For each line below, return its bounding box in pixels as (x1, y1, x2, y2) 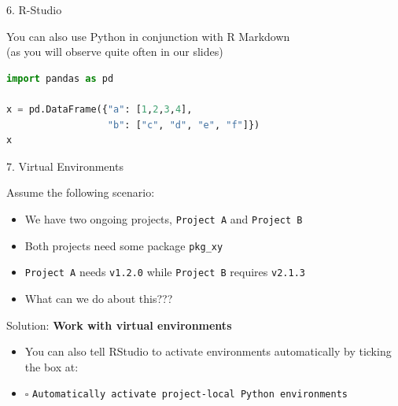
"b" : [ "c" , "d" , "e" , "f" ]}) (107, 119, 260, 131)
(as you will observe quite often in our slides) (6, 43, 223, 60)
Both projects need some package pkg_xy (24, 237, 223, 253)
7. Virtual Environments (6, 157, 123, 174)
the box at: (24, 358, 79, 375)
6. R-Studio (6, 2, 62, 17)
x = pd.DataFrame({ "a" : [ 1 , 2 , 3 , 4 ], (6, 103, 193, 115)
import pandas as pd (6, 72, 114, 84)
